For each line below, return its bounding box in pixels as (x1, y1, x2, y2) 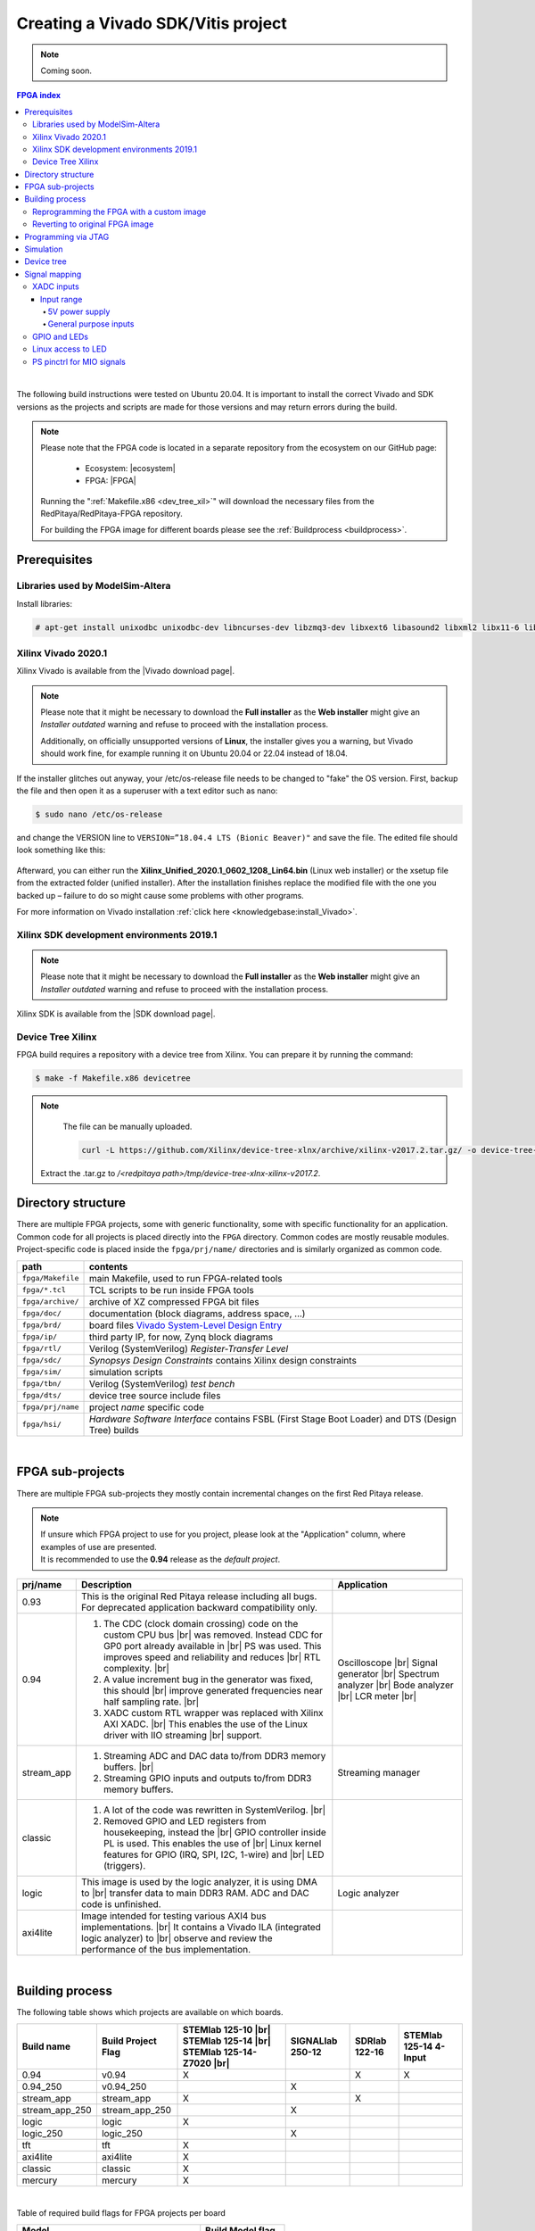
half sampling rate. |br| (103, 1696, 200, 1708)
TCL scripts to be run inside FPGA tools (88, 1283, 254, 1296)
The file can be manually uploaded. (62, 1121, 193, 1132)
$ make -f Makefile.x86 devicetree (35, 1074, 191, 1083)
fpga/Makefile (21, 1273, 79, 1283)
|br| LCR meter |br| (337, 1689, 417, 1702)
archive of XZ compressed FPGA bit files (88, 1295, 259, 1307)
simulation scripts (88, 1365, 164, 1378)
